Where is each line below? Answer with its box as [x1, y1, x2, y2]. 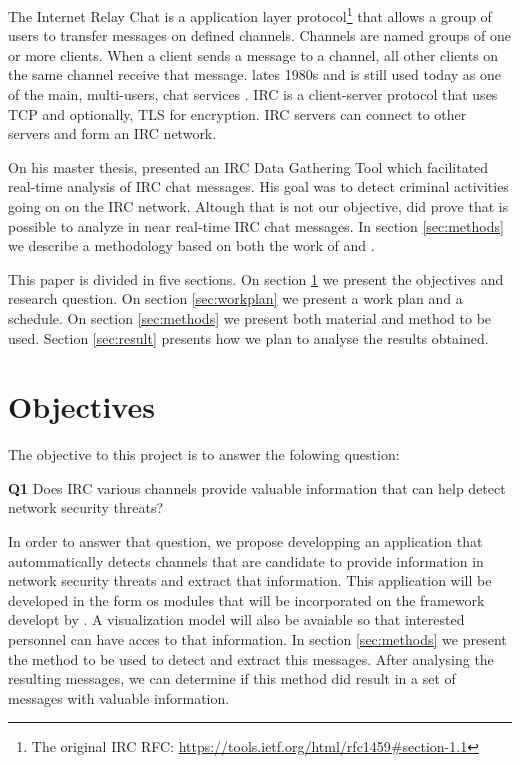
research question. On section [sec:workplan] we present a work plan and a [8, 288, 463, 309]
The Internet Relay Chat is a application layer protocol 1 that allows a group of [8, 3, 492, 26]
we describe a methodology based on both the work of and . [8, 235, 375, 256]
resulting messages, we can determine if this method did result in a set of [8, 668, 456, 689]
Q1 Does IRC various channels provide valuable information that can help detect [8, 477, 506, 498]
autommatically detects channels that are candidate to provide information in [8, 550, 484, 571]
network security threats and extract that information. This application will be [8, 570, 492, 591]
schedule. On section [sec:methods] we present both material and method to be [8, 307, 492, 328]
